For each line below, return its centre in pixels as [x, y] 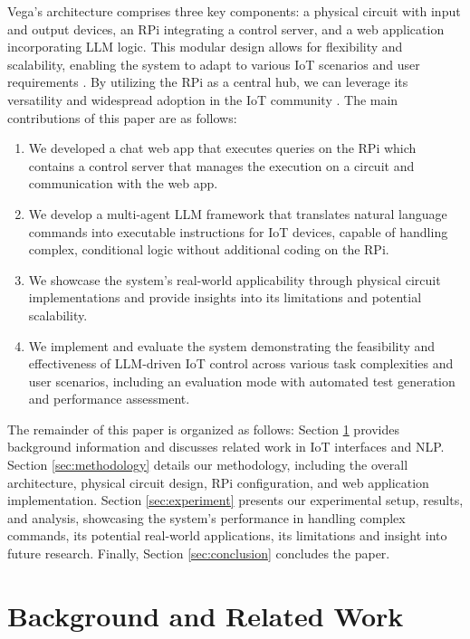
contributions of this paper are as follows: [122, 117]
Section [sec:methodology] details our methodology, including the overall [208, 465]
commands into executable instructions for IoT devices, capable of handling [238, 231]
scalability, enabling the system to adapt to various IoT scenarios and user [214, 64]
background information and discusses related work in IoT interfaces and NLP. [226, 447]
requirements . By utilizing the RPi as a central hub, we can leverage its [208, 82]
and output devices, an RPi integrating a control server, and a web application [226, 29]
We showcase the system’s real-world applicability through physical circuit [235, 279]
